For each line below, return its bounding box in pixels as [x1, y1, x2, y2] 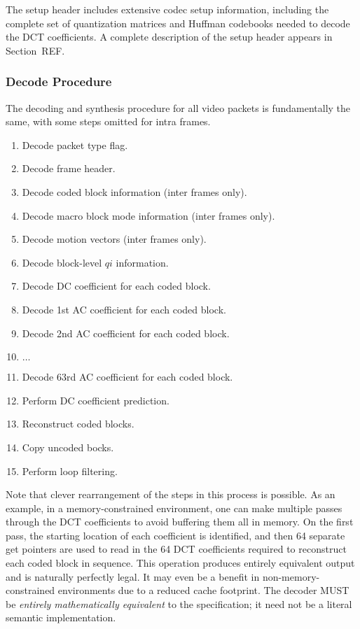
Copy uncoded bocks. [22, 439, 114, 454]
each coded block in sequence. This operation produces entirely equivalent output [6, 556, 355, 570]
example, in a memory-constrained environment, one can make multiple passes [6, 500, 342, 515]
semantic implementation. [6, 610, 116, 625]
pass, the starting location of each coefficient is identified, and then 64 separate [6, 528, 345, 542]
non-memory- [262, 569, 320, 584]
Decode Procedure [6, 73, 112, 90]
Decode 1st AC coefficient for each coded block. [22, 302, 226, 316]
